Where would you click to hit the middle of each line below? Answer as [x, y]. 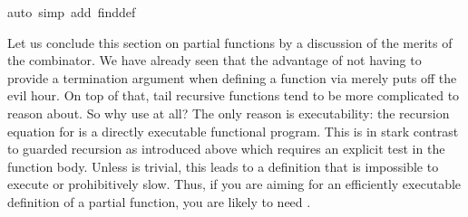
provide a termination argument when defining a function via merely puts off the [232, 77]
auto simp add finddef [72, 12]
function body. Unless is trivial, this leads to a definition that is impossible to [223, 166]
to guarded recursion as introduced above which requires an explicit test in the [226, 149]
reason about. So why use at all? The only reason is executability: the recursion [229, 113]
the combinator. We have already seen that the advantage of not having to [214, 60]
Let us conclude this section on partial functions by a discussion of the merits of [230, 42]
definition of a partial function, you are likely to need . [159, 201]
